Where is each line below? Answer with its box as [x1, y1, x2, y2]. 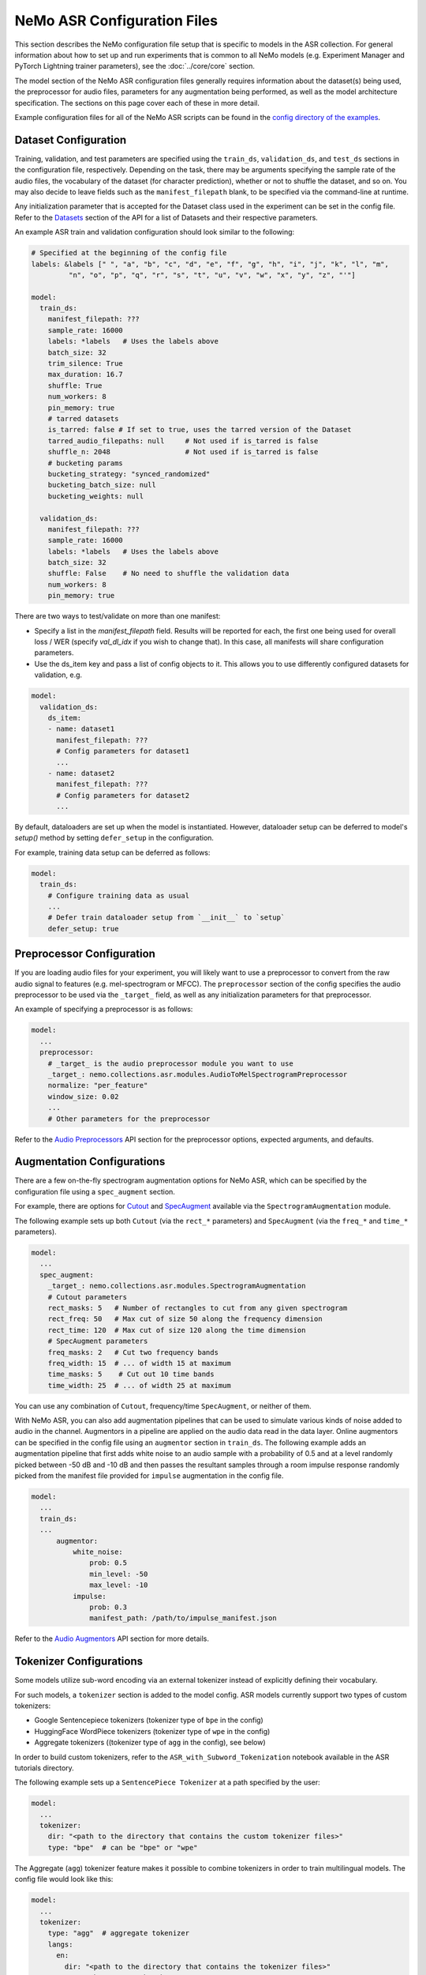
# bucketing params [47, 458, 124, 468]
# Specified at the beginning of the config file [31, 249, 227, 258]
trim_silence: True [47, 359, 124, 368]
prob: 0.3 [89, 1602, 128, 1612]
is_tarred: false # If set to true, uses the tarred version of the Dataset [47, 425, 352, 434]
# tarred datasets [47, 414, 119, 423]
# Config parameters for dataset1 [56, 747, 189, 756]
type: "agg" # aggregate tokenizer [47, 1928, 189, 1938]
